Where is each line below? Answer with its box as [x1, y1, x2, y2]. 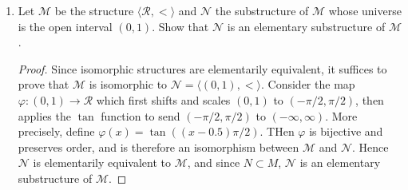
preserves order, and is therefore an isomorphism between [18, 138, 299, 155]
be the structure [54, 2, 134, 18]
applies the [18, 107, 71, 124]
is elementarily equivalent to [33, 154, 171, 171]
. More [325, 107, 358, 124]
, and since [187, 154, 240, 171]
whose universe [328, 2, 402, 18]
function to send [101, 107, 180, 124]
